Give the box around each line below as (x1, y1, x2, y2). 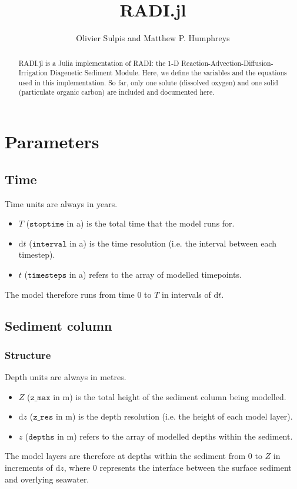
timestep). (18, 248, 55, 261)
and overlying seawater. (5, 473, 89, 485)
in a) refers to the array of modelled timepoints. (69, 268, 242, 280)
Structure (5, 347, 51, 362)
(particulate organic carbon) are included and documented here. (18, 87, 215, 97)
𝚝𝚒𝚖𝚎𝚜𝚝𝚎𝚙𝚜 (27, 271, 67, 280)
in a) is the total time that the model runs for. (66, 217, 235, 229)
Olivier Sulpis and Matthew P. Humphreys (76, 32, 230, 44)
